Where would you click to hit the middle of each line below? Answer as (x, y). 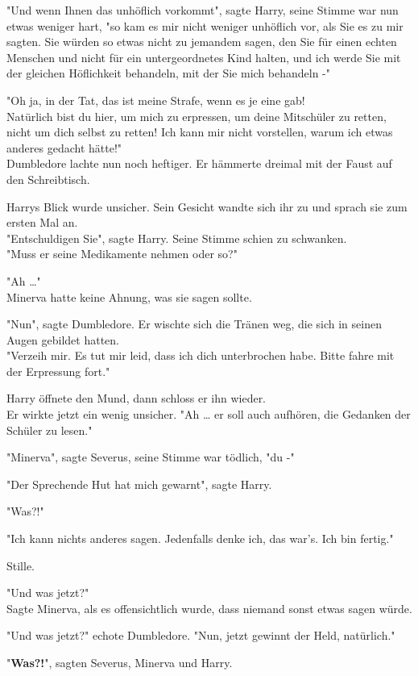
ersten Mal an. (42, 222)
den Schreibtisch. (48, 179)
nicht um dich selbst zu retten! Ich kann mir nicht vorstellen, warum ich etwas (200, 132)
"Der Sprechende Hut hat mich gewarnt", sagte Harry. (139, 484)
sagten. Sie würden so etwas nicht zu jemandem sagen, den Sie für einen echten (202, 42)
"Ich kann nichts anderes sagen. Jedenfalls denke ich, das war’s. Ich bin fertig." (200, 538)
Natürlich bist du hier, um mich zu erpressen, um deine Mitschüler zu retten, (197, 116)
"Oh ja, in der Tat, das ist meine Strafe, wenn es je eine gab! (156, 100)
